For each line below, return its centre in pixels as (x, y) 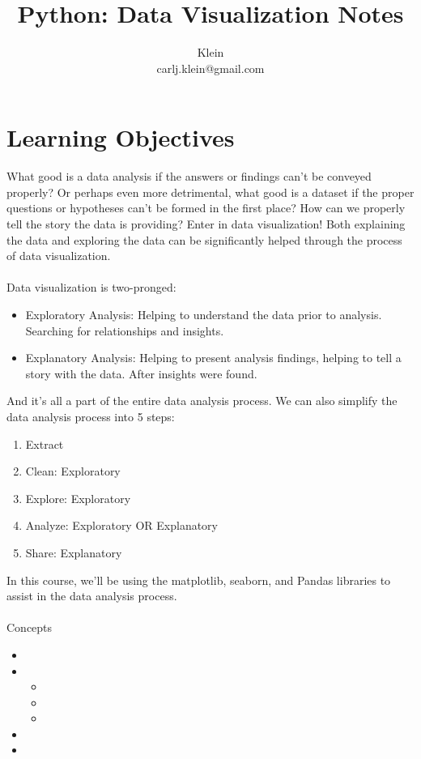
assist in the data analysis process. (92, 596)
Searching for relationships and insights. (125, 330)
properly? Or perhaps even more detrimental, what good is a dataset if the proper (210, 192)
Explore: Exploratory (78, 498)
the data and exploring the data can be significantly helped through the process (204, 239)
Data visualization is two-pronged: (91, 287)
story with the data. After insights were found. (141, 373)
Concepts (30, 627)
